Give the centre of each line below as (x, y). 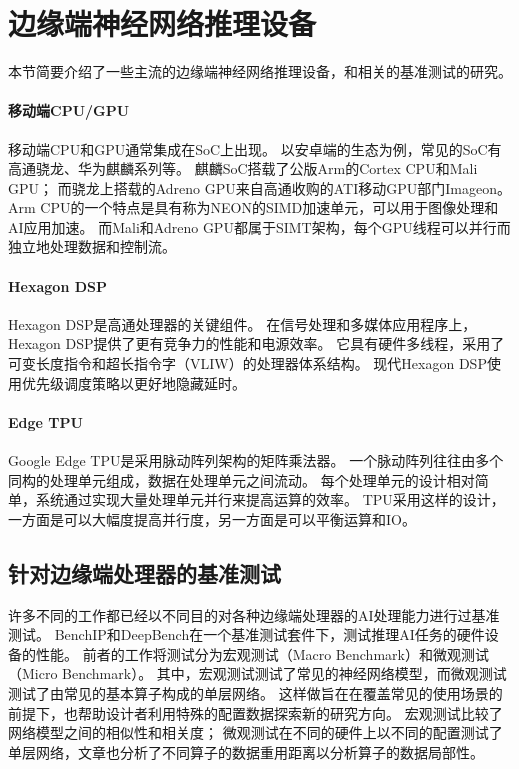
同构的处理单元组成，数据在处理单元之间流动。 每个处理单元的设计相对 (241, 479)
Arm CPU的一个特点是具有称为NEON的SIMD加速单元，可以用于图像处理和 (253, 207)
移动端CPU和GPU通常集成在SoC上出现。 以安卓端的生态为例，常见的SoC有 (255, 148)
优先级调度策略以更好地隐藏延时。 (133, 382)
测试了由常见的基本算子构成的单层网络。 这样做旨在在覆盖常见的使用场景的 (255, 693)
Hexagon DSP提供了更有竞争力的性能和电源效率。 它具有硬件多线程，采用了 (256, 343)
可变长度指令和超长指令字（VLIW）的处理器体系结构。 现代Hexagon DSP (247, 363)
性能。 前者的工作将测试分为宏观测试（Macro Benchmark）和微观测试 (262, 653)
